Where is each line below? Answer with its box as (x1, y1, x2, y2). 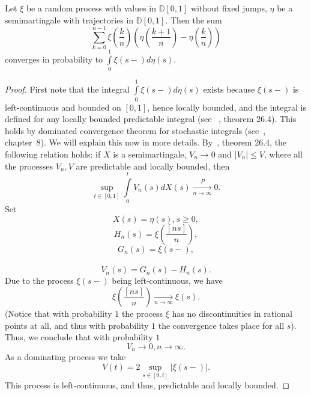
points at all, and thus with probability (5, 319, 149, 331)
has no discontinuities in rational (172, 307, 292, 320)
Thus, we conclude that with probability (5, 331, 153, 343)
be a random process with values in (26, 2, 157, 14)
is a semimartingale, (113, 147, 187, 160)
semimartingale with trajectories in (5, 13, 134, 26)
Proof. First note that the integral (5, 83, 130, 96)
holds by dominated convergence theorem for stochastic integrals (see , (5, 124, 266, 136)
